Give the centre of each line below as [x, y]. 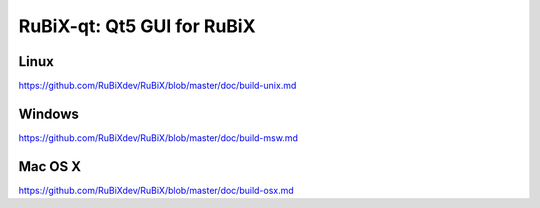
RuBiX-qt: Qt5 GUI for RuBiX [137, 26]
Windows [48, 113]
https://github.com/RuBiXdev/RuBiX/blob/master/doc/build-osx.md [156, 190]
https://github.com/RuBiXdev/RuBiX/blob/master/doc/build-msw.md [158, 137]
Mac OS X [50, 166]
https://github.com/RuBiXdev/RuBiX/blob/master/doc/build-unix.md [157, 86]
